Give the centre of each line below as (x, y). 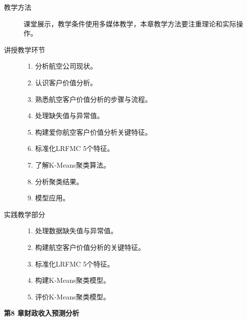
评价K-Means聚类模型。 (73, 296)
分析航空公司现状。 (66, 66)
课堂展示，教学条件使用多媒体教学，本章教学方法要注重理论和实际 (130, 23)
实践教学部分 (25, 214)
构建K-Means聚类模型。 (73, 280)
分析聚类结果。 (59, 181)
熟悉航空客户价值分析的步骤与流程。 (93, 99)
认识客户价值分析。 (66, 82)
